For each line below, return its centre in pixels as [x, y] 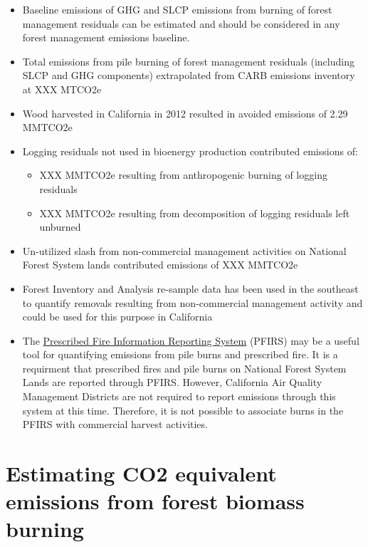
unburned [60, 227]
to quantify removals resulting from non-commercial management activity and [193, 302]
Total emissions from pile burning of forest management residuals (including [188, 61]
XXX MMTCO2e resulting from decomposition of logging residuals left [195, 213]
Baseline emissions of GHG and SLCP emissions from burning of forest [177, 9]
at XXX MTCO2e [62, 89]
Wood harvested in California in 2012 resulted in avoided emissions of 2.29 [185, 113]
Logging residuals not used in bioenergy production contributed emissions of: [190, 151]
